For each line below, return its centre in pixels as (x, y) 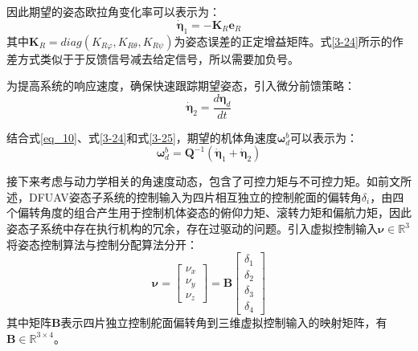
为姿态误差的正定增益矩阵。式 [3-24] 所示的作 (289, 41)
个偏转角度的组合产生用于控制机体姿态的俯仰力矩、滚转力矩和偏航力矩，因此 (209, 212)
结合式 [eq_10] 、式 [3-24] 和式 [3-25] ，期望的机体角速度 (142, 137)
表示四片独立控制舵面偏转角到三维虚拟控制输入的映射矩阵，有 (224, 322)
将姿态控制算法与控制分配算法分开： (102, 244)
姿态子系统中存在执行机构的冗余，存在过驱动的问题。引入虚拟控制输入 (192, 228)
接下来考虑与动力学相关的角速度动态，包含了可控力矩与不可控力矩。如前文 (203, 181)
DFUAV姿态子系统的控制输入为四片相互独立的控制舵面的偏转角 (195, 196)
